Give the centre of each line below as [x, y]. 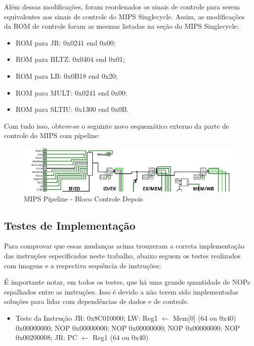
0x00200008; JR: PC [46, 337]
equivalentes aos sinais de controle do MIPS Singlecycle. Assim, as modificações [124, 16]
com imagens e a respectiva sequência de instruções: [83, 265]
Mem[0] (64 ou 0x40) [205, 318]
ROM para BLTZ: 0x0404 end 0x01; [70, 59]
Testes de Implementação [70, 225]
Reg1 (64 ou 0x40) [121, 337]
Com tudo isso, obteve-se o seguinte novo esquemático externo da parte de [117, 125]
